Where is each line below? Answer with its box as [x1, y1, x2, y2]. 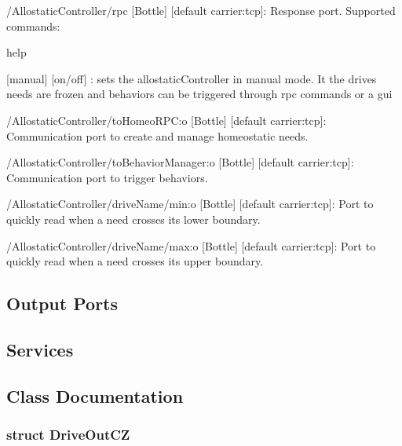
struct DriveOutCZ [6, 424, 130, 444]
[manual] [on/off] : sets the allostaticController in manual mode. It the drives [6, 70, 377, 86]
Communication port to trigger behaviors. [6, 169, 208, 185]
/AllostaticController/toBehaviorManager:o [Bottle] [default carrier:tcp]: [6, 154, 354, 170]
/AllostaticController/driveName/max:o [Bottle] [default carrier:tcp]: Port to [6, 237, 376, 254]
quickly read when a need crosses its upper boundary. [6, 253, 264, 269]
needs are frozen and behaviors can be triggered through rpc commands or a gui [6, 86, 393, 102]
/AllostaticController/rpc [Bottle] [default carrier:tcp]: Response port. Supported [6, 2, 396, 18]
